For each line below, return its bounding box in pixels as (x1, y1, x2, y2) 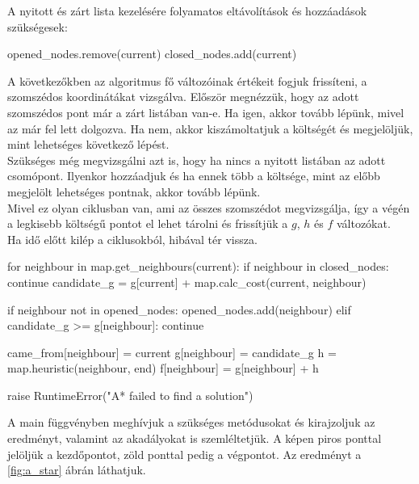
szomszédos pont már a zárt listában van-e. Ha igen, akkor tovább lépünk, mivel (7, 103, 404, 120)
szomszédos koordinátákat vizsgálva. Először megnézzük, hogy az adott (7, 88, 359, 105)
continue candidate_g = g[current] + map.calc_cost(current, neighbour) (7, 273, 367, 290)
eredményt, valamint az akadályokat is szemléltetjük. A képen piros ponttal (7, 430, 382, 447)
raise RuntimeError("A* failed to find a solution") (7, 386, 253, 403)
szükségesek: (7, 18, 68, 35)
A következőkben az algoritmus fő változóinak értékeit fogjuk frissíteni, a (7, 72, 367, 89)
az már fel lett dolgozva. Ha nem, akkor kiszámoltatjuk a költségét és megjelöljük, (7, 120, 413, 137)
